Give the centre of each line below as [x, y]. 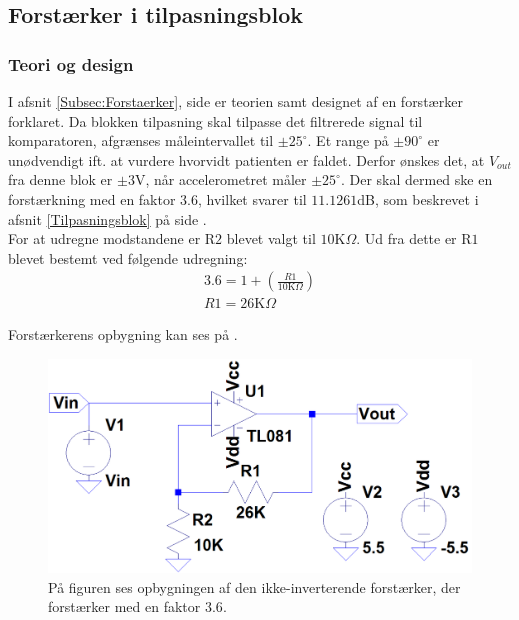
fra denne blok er [60, 179]
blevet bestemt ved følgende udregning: [128, 257]
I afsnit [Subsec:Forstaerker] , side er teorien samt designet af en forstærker [235, 101]
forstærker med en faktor [124, 606]
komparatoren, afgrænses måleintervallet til [141, 140]
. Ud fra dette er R [414, 238]
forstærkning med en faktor [92, 198]
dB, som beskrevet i [418, 198]
